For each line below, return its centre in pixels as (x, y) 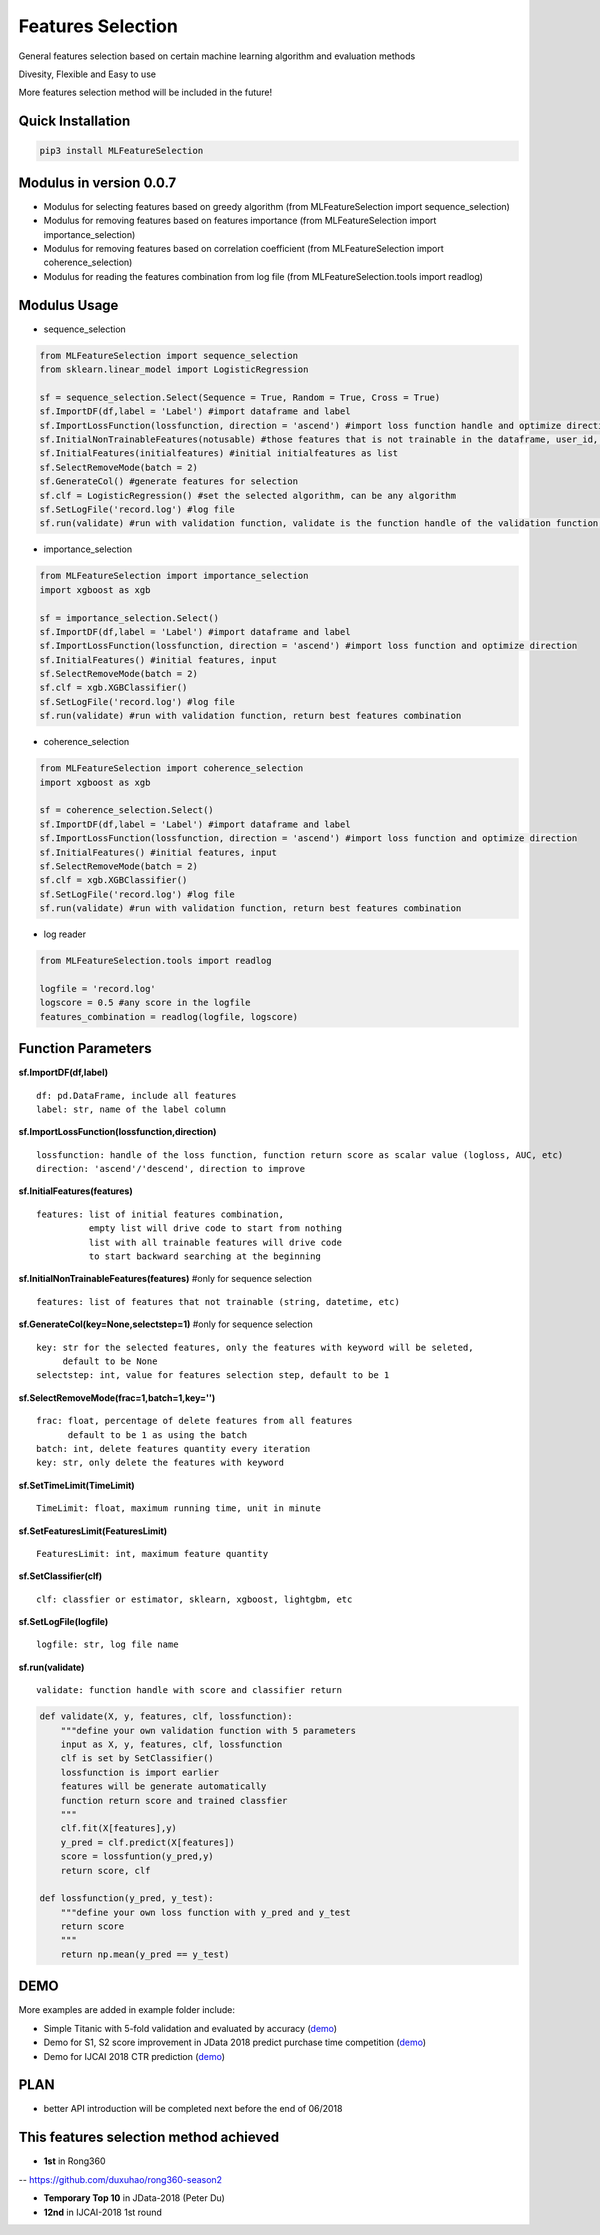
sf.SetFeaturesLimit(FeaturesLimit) (93, 1531)
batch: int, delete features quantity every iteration (173, 1448)
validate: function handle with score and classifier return (189, 1690)
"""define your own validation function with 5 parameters (208, 1730)
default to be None (110, 1361)
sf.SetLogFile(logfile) (63, 1622)
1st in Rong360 (74, 2161)
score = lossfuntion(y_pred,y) (137, 1856)
